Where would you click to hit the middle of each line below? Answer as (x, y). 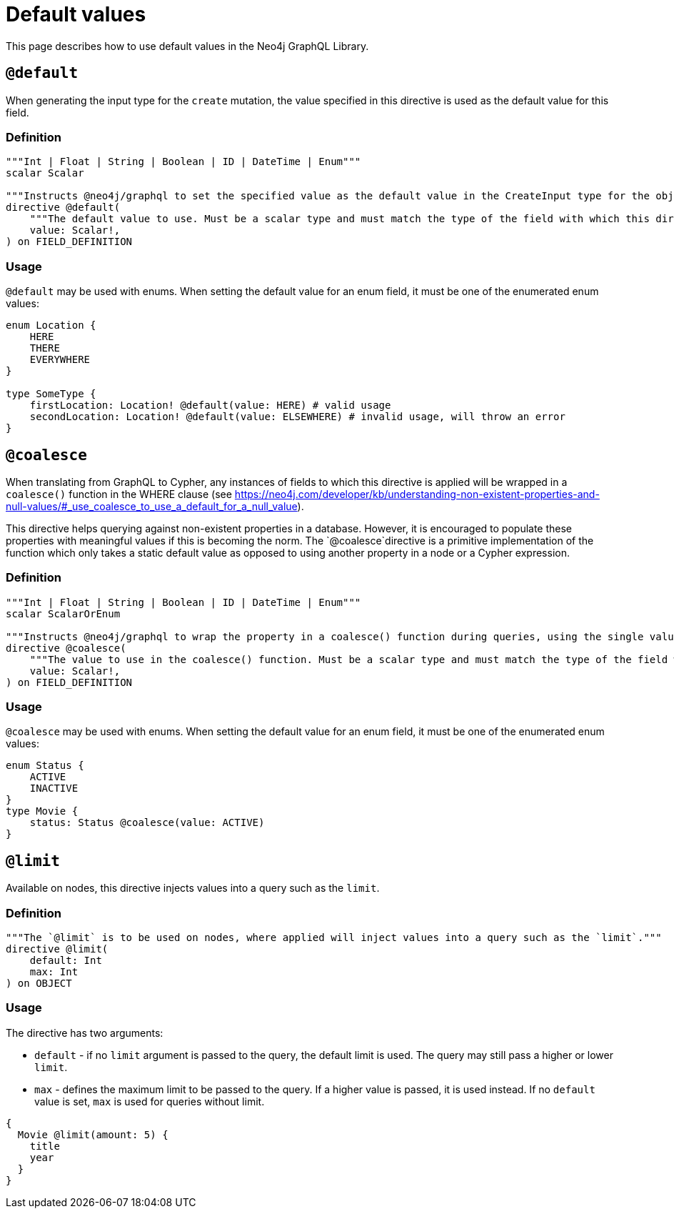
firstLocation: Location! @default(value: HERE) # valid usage (210, 406)
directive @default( (63, 208)
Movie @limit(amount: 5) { (93, 1134)
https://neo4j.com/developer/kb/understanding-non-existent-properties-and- (417, 494)
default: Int (66, 961)
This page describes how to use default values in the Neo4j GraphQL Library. (187, 46)
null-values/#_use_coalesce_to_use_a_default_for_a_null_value (152, 506)
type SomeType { (51, 394)
